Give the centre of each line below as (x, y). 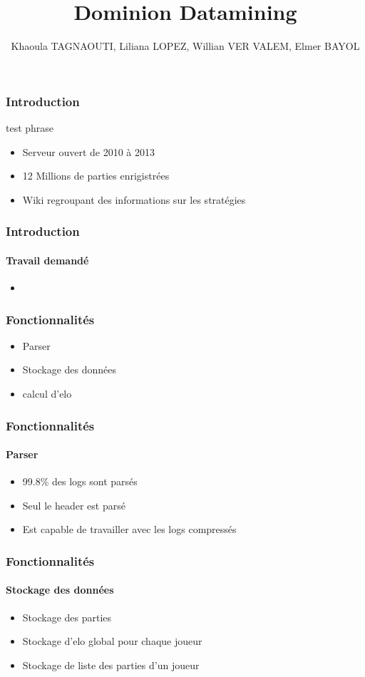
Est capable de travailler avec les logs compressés (129, 529)
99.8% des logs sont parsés (80, 481)
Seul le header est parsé (74, 505)
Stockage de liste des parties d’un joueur (111, 665)
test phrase (30, 128)
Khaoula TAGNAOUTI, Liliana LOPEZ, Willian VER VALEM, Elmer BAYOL (185, 46)
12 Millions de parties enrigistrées (96, 176)
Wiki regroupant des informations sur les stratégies (134, 199)
